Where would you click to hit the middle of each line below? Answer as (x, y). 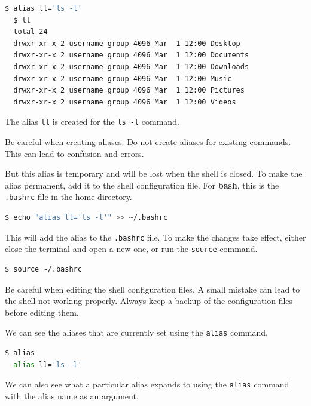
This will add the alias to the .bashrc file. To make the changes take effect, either (155, 237)
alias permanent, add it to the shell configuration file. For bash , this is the (142, 185)
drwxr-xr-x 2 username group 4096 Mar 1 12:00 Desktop (127, 43)
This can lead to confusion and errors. (74, 153)
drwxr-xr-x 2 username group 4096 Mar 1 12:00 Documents (131, 55)
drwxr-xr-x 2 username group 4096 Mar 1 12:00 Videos (125, 102)
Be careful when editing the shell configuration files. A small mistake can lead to (153, 289)
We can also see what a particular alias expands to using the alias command (147, 384)
